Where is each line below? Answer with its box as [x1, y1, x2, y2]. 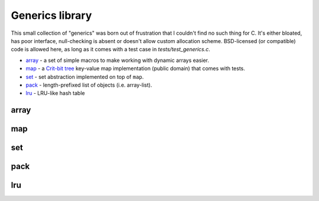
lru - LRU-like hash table [25, 90, 85, 97]
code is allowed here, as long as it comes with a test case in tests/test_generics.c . [11, 46, 211, 53]
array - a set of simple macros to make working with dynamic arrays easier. [25, 57, 210, 64]
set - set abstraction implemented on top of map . [25, 73, 144, 80]
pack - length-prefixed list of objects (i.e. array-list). [25, 81, 152, 88]
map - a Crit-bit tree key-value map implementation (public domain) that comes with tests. [25, 65, 245, 72]
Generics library [11, 9, 92, 22]
